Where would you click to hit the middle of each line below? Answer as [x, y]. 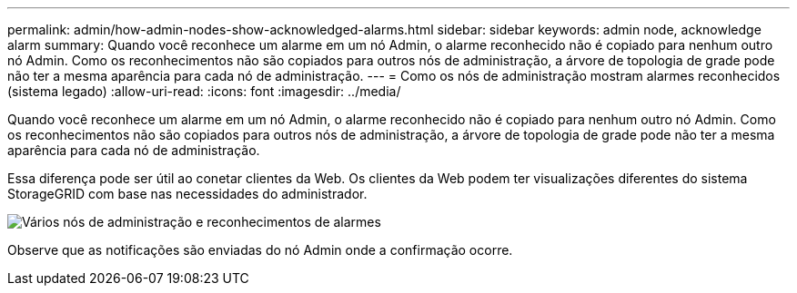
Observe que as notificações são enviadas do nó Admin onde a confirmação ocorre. [260, 250]
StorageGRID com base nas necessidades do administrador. [187, 194]
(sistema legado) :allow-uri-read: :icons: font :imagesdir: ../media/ [204, 91]
